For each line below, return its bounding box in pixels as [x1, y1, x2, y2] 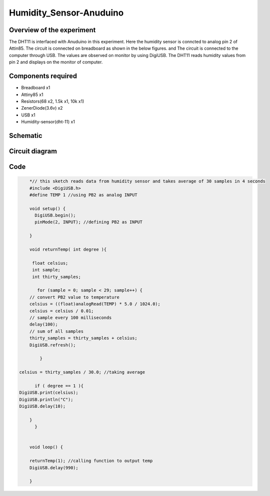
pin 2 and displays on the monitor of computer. [9, 59, 103, 65]
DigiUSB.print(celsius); [19, 390, 79, 396]
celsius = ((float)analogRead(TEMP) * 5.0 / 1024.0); [29, 301, 161, 307]
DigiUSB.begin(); [35, 212, 76, 218]
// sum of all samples [29, 328, 84, 334]
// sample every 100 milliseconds [29, 315, 112, 320]
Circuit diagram [9, 147, 57, 155]
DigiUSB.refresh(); [29, 342, 76, 348]
